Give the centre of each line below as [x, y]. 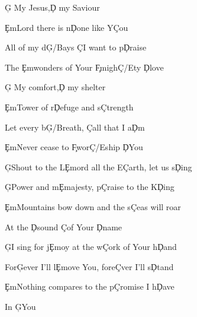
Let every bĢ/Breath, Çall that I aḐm [75, 127]
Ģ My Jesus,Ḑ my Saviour [52, 7]
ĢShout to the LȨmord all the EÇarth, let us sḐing [98, 167]
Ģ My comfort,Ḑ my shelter [55, 87]
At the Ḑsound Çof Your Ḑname [64, 226]
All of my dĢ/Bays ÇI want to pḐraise [76, 47]
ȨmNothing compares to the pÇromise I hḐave [90, 286]
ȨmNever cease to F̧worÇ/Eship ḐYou [74, 147]
